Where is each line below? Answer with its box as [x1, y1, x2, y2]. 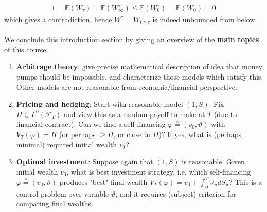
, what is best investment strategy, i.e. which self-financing [66, 166, 251, 177]
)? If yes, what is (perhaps [158, 128, 242, 139]
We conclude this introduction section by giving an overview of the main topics [4, 34, 259, 45]
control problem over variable [16, 188, 109, 199]
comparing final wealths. [16, 198, 93, 209]
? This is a [228, 176, 262, 187]
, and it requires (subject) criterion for [115, 188, 236, 199]
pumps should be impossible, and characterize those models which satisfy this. [16, 71, 263, 82]
